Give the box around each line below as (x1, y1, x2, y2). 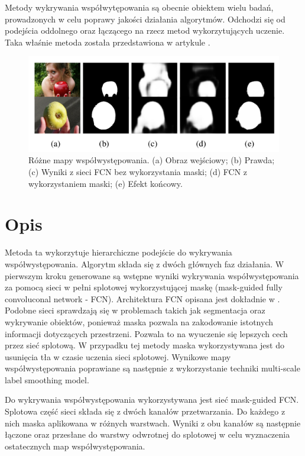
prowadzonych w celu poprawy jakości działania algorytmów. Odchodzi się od (5, 12, 285, 25)
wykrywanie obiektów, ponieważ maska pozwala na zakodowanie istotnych (5, 315, 274, 328)
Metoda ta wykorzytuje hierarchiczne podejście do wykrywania (5, 246, 232, 258)
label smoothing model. (5, 373, 89, 386)
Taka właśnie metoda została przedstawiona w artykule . (5, 35, 210, 48)
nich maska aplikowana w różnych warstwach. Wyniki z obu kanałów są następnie (5, 416, 301, 429)
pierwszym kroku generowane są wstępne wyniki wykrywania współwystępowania (5, 269, 299, 282)
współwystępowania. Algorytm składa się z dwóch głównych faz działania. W (5, 257, 284, 270)
